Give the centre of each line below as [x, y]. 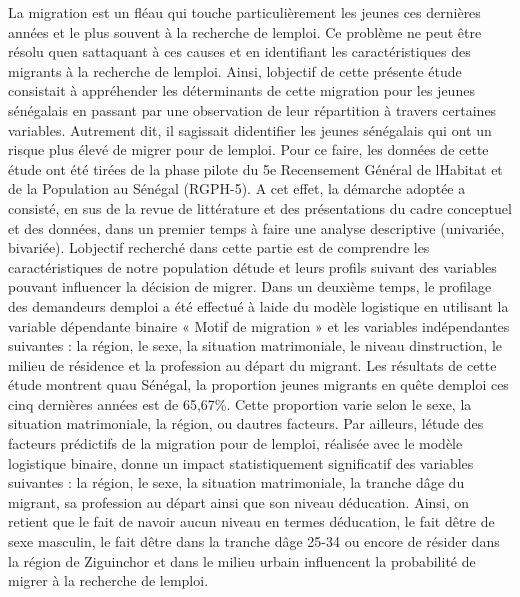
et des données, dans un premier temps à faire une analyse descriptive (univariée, [256, 227]
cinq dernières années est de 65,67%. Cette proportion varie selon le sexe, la [240, 403]
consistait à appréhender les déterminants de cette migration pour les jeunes [241, 90]
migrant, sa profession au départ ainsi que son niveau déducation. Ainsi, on [239, 501]
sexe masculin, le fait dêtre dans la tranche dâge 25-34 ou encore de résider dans [254, 541]
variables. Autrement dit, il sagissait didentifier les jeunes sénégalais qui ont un [250, 129]
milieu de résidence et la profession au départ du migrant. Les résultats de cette [252, 364]
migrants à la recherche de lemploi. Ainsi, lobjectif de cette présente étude [235, 70]
